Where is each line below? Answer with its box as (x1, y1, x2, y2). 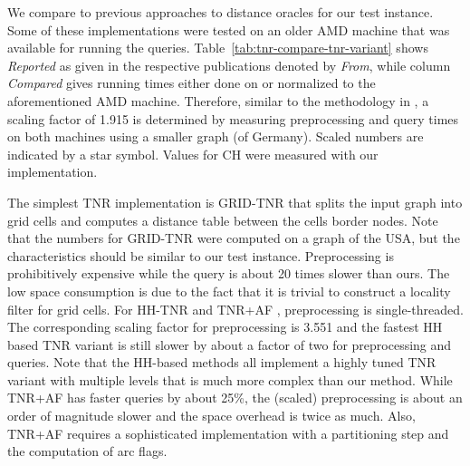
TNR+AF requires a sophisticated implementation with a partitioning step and (7, 423, 449, 442)
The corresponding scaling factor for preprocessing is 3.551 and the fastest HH (7, 317, 443, 336)
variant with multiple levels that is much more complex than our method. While (7, 370, 453, 389)
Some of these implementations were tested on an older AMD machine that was (7, 20, 450, 39)
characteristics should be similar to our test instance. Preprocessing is (7, 246, 394, 265)
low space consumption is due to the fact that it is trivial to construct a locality (7, 281, 451, 300)
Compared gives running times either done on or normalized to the (7, 73, 376, 92)
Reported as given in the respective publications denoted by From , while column (7, 55, 451, 74)
